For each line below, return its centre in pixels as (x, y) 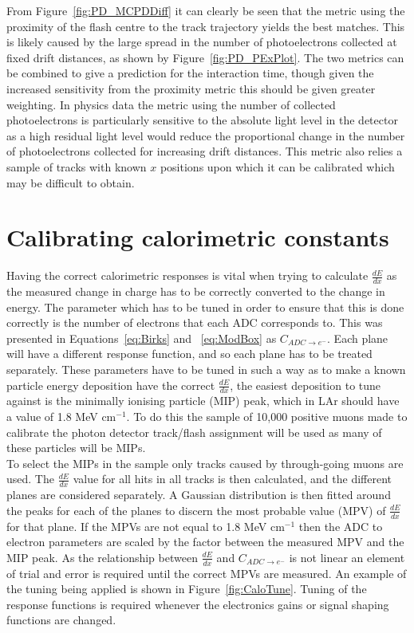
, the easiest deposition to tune (306, 385)
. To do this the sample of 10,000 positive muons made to (267, 417)
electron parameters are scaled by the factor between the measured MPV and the (205, 542)
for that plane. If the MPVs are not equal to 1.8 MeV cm (146, 526)
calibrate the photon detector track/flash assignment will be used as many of (194, 432)
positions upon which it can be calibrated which (277, 166)
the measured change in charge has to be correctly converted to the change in (196, 291)
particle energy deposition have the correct (111, 385)
